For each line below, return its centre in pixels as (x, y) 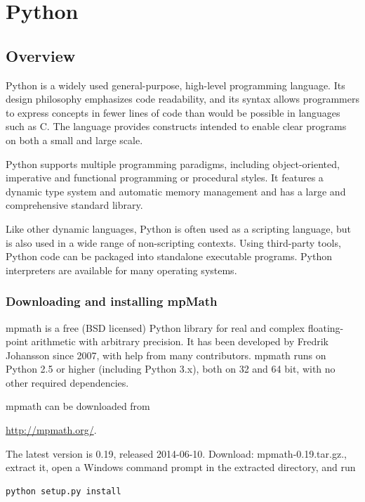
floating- (326, 327)
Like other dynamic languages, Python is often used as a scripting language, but (179, 228)
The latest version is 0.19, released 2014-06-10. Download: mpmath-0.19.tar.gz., (176, 453)
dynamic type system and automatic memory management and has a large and (176, 191)
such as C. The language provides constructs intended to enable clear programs (176, 126)
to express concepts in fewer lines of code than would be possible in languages (173, 112)
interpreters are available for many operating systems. (121, 270)
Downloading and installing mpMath (112, 301)
